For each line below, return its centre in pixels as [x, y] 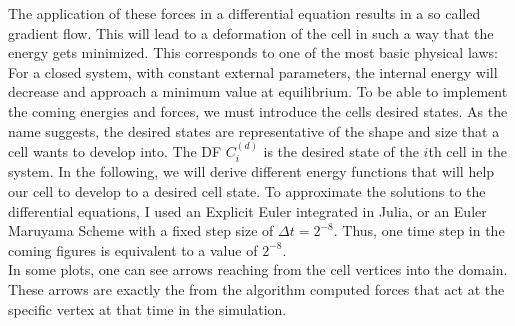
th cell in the [468, 150]
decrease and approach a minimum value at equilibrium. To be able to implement [258, 91]
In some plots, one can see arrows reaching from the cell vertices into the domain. [258, 269]
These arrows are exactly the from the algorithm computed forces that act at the [256, 288]
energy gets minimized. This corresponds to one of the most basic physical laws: [253, 52]
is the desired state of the [341, 150]
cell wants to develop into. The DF [115, 150]
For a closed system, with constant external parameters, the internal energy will [253, 71]
